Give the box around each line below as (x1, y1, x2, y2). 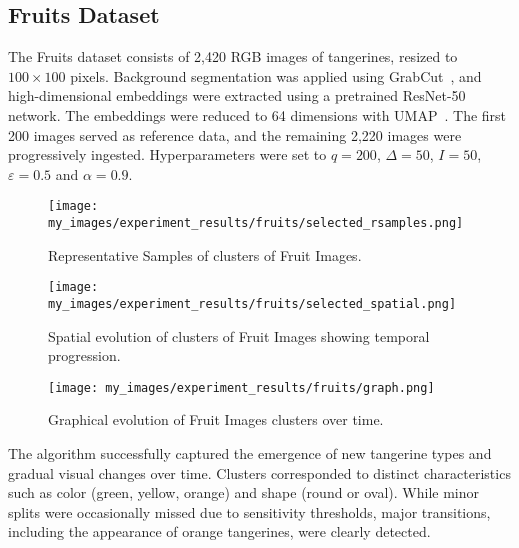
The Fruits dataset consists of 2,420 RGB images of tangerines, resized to (8, 46, 458, 67)
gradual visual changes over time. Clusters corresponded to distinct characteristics (8, 462, 511, 483)
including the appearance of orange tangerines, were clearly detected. (8, 521, 431, 542)
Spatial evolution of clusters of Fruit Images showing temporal (48, 325, 430, 346)
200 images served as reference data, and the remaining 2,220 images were (8, 124, 462, 145)
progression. (48, 345, 121, 366)
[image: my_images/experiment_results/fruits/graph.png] (48, 380, 435, 395)
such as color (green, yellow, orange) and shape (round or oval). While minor (8, 482, 480, 503)
